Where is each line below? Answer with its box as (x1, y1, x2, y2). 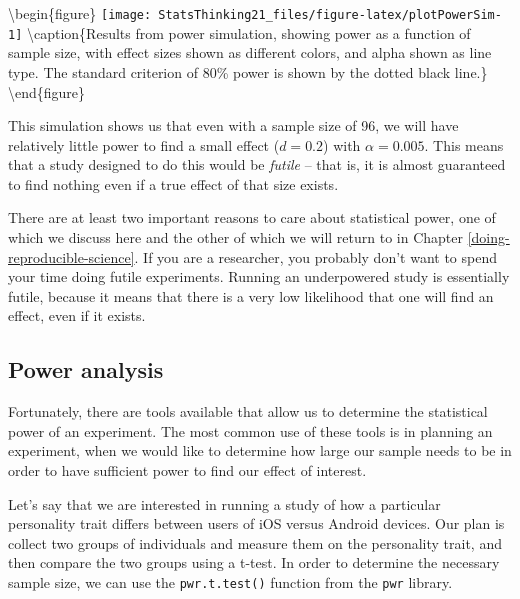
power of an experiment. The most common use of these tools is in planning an (8, 420, 493, 441)
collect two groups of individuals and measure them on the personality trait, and (8, 532, 502, 553)
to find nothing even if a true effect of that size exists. (8, 173, 339, 194)
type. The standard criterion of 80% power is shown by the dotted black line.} (8, 61, 488, 82)
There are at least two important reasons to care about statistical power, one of (8, 207, 496, 228)
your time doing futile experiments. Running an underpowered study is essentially (8, 266, 510, 287)
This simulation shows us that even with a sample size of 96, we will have (8, 115, 459, 136)
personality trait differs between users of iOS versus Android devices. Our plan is (8, 513, 505, 534)
